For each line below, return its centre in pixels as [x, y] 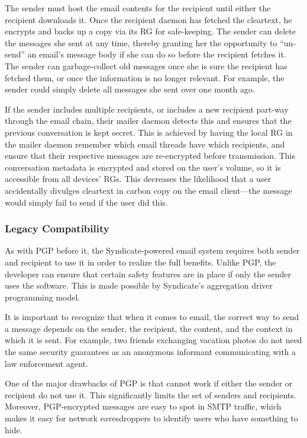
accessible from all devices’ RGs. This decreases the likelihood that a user [138, 179]
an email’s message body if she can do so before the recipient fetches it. [157, 54]
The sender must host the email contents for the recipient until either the [138, 8]
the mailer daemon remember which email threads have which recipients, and [145, 144]
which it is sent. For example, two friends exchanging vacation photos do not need [153, 340]
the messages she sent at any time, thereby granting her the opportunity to [141, 42]
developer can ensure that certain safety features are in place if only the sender [148, 274]
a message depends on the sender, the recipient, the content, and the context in [149, 328]
